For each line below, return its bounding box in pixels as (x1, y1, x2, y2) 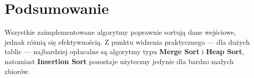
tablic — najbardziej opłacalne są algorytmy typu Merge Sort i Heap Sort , (5, 46, 244, 57)
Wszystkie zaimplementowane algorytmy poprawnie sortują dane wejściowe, (5, 27, 236, 37)
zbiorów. (5, 66, 30, 76)
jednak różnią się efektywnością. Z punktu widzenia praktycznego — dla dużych (5, 36, 250, 47)
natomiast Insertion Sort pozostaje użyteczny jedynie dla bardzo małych (5, 56, 234, 66)
